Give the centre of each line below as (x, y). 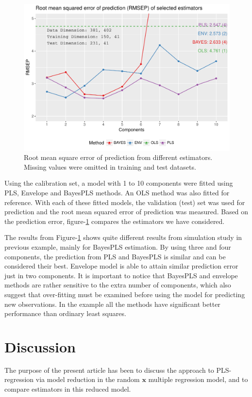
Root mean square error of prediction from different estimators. (118, 157)
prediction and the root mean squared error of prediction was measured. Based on (126, 212)
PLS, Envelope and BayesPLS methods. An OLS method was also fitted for (117, 193)
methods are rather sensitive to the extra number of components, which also (118, 285)
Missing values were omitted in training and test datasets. (110, 167)
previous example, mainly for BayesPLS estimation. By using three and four (118, 247)
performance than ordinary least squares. (65, 313)
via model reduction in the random (88, 379)
